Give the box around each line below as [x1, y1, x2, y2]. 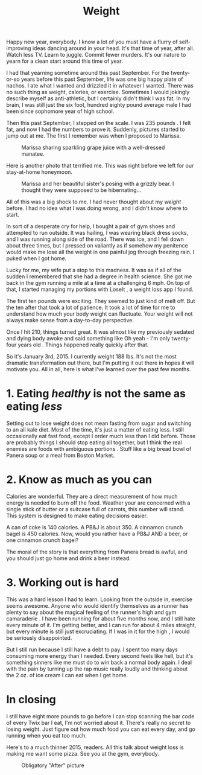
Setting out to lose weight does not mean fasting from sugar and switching [6, 419, 192, 427]
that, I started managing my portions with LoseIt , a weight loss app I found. [6, 285, 194, 293]
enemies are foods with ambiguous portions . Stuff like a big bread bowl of [6, 445, 192, 453]
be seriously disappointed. [6, 634, 72, 641]
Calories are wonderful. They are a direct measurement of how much [6, 493, 178, 500]
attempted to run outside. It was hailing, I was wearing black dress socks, [6, 229, 189, 237]
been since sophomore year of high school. [6, 107, 115, 115]
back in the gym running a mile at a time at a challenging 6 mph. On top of [6, 279, 190, 287]
